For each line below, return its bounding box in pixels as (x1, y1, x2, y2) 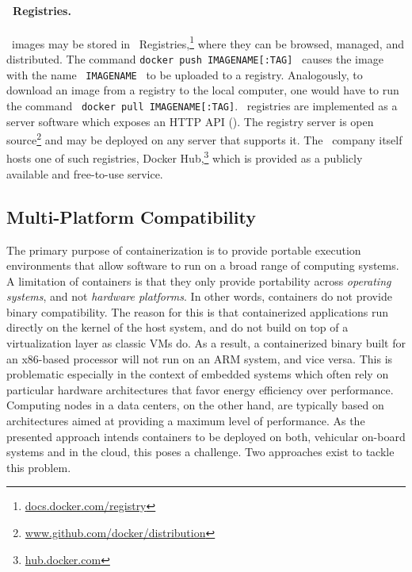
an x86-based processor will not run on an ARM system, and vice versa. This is (6, 350, 393, 367)
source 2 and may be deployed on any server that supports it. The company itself (6, 129, 402, 148)
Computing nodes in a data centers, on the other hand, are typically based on (6, 397, 384, 413)
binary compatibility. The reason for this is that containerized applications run (6, 303, 389, 320)
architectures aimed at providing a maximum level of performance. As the (6, 413, 365, 429)
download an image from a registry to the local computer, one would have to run (6, 82, 399, 98)
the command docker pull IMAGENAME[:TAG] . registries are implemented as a (6, 97, 398, 113)
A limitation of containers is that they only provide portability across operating (6, 272, 391, 289)
